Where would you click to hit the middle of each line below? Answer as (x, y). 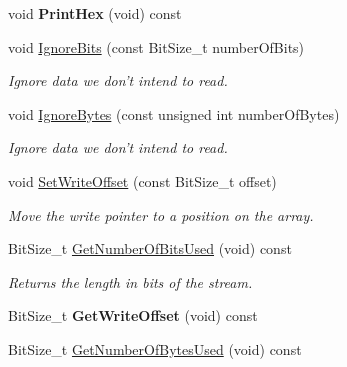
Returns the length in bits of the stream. (130, 281)
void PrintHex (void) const (95, 13)
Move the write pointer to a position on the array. (161, 214)
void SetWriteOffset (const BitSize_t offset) (142, 180)
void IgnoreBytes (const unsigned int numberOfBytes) (174, 113)
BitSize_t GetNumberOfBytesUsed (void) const (155, 348)
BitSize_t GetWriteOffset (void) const (133, 315)
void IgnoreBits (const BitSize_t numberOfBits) (156, 46)
